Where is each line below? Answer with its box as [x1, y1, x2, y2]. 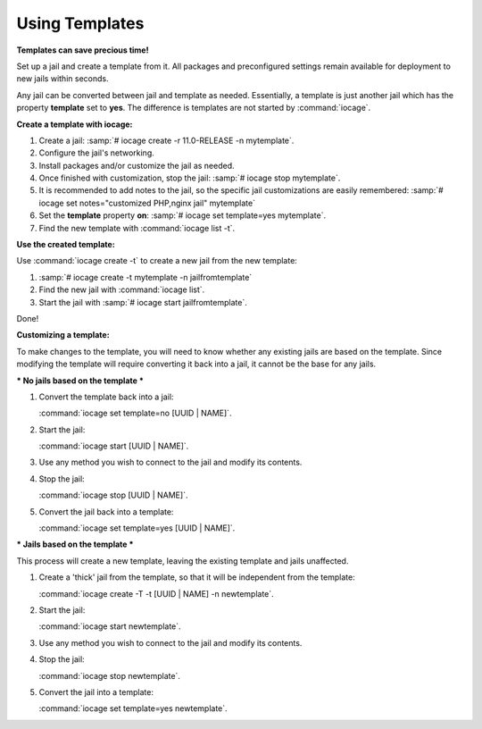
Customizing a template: [16, 330, 111, 340]
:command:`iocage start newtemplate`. [38, 621, 182, 632]
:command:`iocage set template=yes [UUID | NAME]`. [38, 523, 236, 533]
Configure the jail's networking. [38, 147, 155, 158]
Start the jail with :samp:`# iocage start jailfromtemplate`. [38, 297, 247, 307]
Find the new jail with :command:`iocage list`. [38, 284, 205, 295]
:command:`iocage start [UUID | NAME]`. [38, 440, 189, 451]
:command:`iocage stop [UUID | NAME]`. [38, 490, 188, 500]
